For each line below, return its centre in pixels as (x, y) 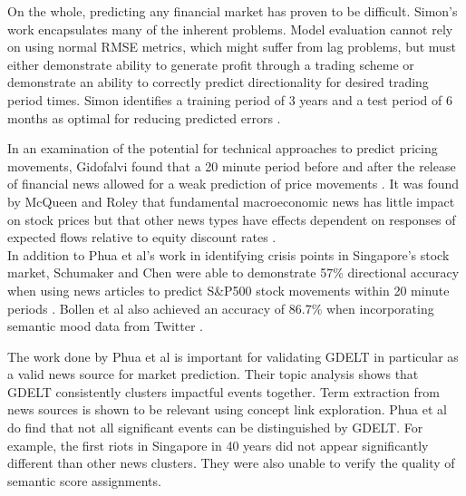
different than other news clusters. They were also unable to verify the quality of (231, 463)
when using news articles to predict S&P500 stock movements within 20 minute (228, 290)
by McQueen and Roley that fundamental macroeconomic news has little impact (231, 201)
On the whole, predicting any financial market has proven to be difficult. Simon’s (233, 11)
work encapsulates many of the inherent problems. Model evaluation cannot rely (230, 29)
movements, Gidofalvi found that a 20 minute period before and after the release (232, 165)
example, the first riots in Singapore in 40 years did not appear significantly (218, 445)
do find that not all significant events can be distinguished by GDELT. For (215, 428)
